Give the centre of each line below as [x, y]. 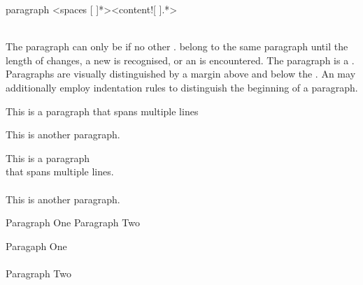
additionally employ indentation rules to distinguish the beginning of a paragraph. [182, 87]
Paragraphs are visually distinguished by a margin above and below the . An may [181, 74]
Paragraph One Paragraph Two [73, 222]
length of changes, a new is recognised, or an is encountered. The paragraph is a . [180, 60]
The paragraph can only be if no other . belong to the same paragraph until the [177, 46]
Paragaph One [36, 246]
